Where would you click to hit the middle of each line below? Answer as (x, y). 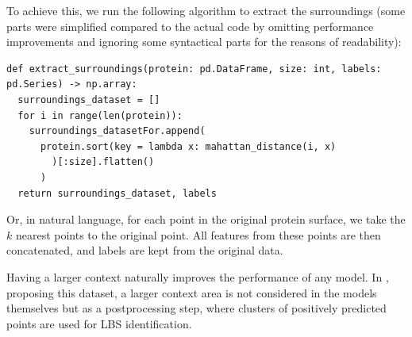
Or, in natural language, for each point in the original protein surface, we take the (206, 219)
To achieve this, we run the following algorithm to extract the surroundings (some (206, 10)
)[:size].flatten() (103, 162)
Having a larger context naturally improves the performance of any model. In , (198, 276)
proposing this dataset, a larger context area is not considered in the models (192, 292)
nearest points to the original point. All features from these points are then (198, 234)
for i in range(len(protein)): (100, 115)
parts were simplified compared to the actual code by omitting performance (190, 26)
